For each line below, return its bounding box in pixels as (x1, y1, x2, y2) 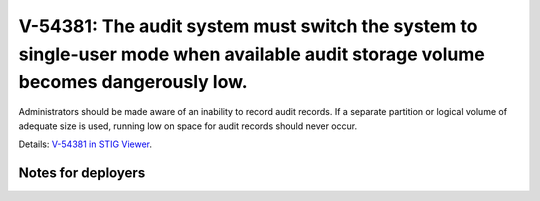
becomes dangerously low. (18, 71, 249, 94)
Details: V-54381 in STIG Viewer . (18, 138, 153, 150)
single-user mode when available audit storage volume (18, 43, 485, 65)
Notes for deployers (18, 164, 146, 181)
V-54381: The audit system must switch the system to (18, 15, 478, 37)
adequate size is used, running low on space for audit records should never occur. (18, 120, 358, 132)
